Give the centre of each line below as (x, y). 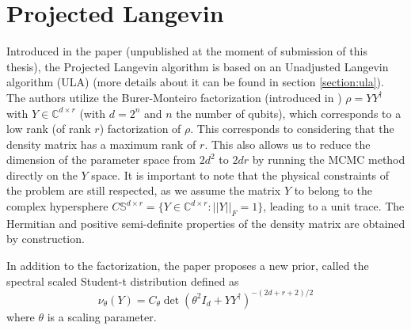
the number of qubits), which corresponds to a (289, 113)
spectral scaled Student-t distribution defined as (123, 281)
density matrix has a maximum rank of (101, 144)
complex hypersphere (57, 206)
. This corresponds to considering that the (292, 129)
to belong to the (333, 190)
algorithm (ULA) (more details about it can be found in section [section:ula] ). (195, 82)
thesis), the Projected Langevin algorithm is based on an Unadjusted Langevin (198, 66)
